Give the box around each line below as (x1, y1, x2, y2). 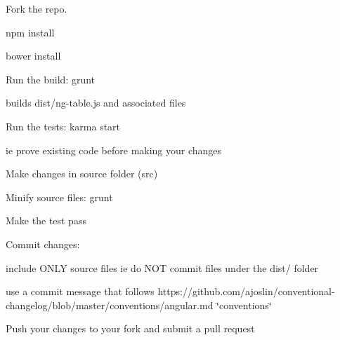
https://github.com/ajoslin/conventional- (157, 284, 335, 299)
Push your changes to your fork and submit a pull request (6, 321, 255, 336)
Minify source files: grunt (6, 189, 113, 204)
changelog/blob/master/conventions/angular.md (6, 297, 214, 312)
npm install (6, 25, 55, 39)
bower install (6, 48, 61, 63)
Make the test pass (6, 213, 86, 228)
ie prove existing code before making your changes (6, 142, 222, 157)
